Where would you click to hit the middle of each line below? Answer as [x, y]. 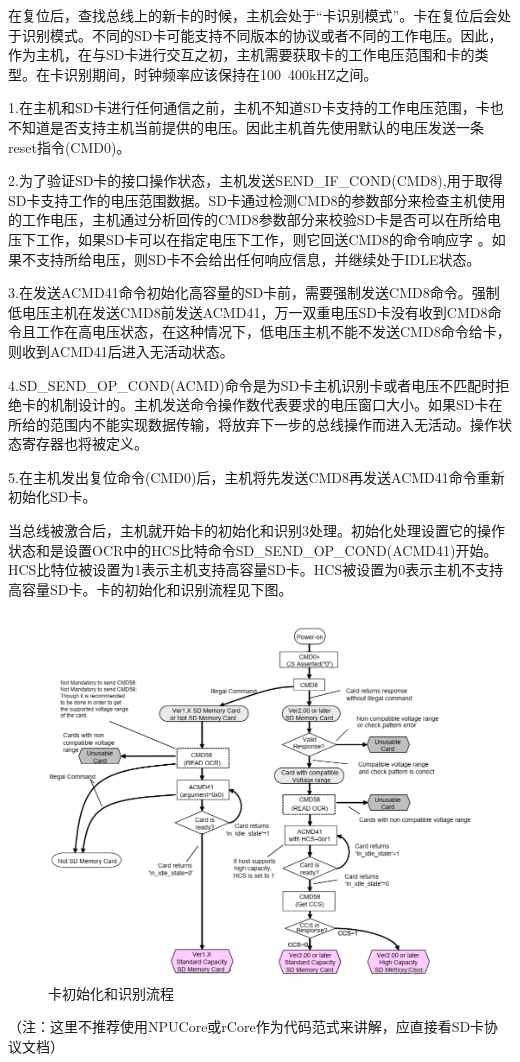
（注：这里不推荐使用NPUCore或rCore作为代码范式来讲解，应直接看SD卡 [246, 1026]
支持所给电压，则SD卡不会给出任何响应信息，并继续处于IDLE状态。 [258, 258]
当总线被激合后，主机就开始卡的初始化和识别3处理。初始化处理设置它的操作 [256, 530]
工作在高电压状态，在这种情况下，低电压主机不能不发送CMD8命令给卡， [273, 331]
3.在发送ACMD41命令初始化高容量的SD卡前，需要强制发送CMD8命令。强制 [254, 292]
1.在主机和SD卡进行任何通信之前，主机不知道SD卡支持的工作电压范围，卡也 [256, 107]
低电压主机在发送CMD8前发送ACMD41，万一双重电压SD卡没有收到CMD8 [248, 311]
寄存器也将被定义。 [84, 443]
